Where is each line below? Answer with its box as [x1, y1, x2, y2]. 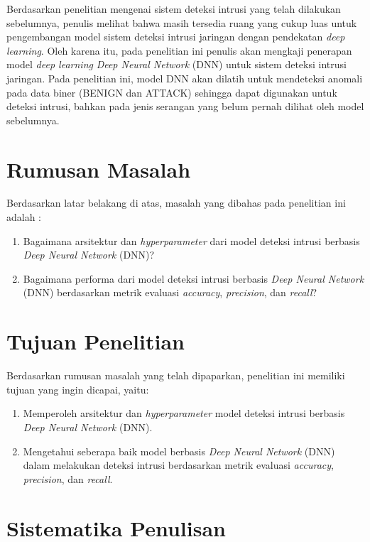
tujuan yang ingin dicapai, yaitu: [6, 381, 149, 396]
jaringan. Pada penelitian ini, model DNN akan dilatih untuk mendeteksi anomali [6, 70, 363, 85]
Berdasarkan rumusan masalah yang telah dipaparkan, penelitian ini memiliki [6, 368, 345, 383]
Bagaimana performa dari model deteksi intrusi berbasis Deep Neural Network [23, 271, 364, 286]
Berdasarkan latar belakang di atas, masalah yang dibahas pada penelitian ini [6, 195, 346, 210]
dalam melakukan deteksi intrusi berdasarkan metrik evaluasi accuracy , [23, 457, 334, 472]
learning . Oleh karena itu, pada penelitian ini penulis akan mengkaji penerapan [6, 43, 352, 58]
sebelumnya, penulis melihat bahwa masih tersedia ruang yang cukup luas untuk [6, 15, 357, 30]
